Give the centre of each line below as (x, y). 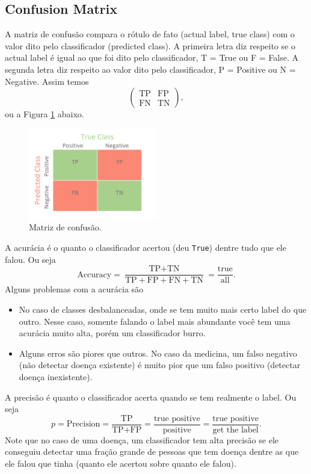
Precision (83, 424)
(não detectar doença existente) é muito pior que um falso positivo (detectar (160, 365)
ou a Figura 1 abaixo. (45, 114)
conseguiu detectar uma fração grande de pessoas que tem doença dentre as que (152, 451)
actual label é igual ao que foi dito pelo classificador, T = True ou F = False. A (152, 57)
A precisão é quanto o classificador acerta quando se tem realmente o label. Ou (151, 397)
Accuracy (94, 275)
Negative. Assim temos (47, 81)
